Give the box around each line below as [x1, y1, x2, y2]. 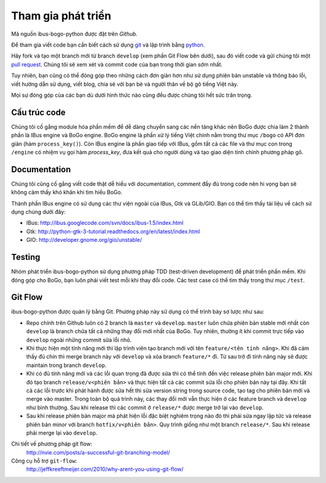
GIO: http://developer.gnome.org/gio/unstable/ [26, 236, 142, 244]
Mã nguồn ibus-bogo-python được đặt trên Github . [11, 30, 138, 37]
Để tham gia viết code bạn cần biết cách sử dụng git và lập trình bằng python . [11, 41, 205, 48]
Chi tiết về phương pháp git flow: [11, 440, 93, 447]
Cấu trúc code [11, 107, 66, 117]
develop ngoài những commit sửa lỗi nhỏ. [26, 336, 132, 343]
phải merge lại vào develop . [26, 429, 98, 436]
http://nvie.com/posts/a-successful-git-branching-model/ [26, 449, 170, 456]
